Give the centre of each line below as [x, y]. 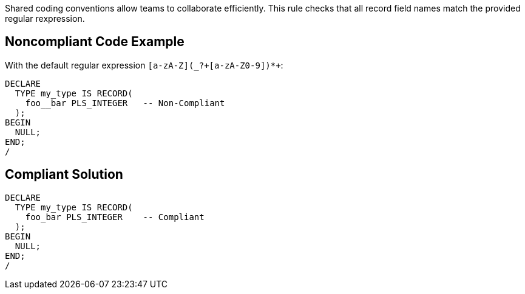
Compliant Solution [64, 175]
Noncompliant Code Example [95, 42]
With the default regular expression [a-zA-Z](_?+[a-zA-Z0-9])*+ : [144, 65]
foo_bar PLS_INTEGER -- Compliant [115, 217]
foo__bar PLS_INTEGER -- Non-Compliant [125, 103]
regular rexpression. [45, 18]
